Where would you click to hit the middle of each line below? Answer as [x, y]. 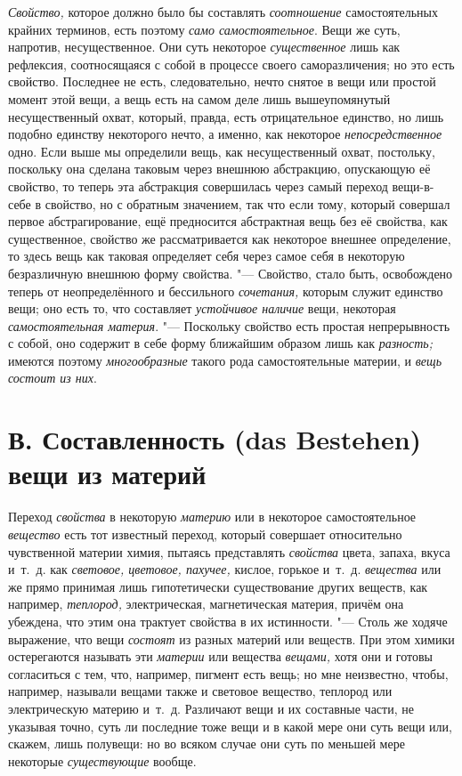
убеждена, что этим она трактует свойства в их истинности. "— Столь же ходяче [228, 621]
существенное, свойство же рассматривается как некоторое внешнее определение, [230, 238]
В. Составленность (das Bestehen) [215, 439]
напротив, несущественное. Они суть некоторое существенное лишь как [204, 47]
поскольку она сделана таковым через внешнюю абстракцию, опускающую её [219, 169]
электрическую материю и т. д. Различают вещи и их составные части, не [211, 708]
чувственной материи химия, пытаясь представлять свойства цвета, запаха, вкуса [229, 551]
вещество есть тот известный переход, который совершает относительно [205, 533]
